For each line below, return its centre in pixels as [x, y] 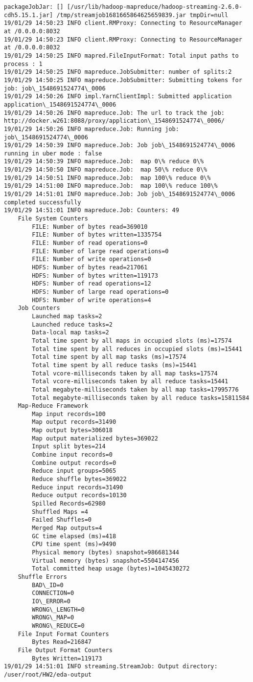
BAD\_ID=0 [48, 585]
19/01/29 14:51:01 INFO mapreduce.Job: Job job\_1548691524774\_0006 [120, 194]
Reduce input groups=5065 [74, 471]
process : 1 [23, 64]
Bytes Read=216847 [62, 642]
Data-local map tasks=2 [70, 333]
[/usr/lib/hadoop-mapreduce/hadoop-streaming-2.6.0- [154, 7]
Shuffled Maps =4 [60, 512]
